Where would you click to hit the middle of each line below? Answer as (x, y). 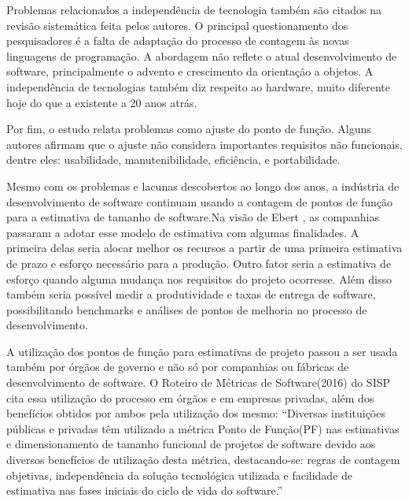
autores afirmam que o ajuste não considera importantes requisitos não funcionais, (204, 144)
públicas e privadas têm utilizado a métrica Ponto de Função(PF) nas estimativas (203, 428)
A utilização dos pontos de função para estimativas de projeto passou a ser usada (202, 351)
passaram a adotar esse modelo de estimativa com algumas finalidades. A (183, 232)
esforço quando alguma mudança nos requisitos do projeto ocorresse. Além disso (199, 278)
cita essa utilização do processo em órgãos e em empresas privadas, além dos (190, 397)
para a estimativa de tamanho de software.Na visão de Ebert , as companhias (193, 217)
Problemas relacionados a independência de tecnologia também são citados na (194, 9)
